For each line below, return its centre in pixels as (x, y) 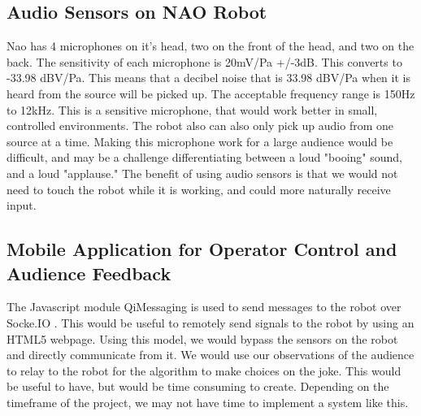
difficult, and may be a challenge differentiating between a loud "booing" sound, (205, 157)
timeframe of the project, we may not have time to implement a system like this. (208, 402)
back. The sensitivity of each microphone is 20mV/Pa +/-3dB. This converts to (204, 61)
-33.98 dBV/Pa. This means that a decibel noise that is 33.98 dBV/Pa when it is (208, 78)
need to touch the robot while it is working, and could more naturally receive (199, 189)
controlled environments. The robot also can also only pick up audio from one (200, 126)
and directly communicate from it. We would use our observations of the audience (210, 355)
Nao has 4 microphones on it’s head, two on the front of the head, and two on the (210, 46)
